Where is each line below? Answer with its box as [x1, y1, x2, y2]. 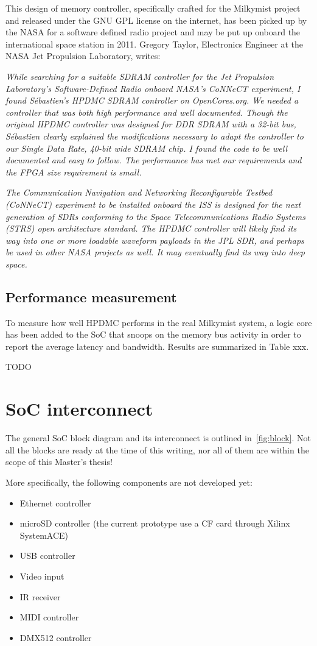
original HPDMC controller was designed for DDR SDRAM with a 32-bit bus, [5, 118, 296, 130]
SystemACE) [19, 528, 69, 541]
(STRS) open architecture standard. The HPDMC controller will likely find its [5, 222, 297, 235]
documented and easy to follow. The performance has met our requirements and [5, 154, 302, 166]
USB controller [19, 549, 75, 562]
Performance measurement [5, 287, 177, 306]
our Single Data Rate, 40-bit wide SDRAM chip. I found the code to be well [5, 141, 287, 154]
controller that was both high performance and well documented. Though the [5, 105, 288, 118]
